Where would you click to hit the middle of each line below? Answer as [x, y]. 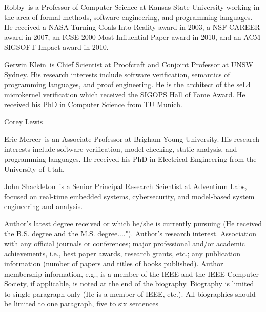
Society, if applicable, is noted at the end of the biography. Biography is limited [129, 284]
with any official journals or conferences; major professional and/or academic [125, 243]
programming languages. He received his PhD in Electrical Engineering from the [130, 159]
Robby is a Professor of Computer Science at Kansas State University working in [132, 7]
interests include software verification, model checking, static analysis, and [121, 149]
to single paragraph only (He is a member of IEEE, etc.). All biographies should [130, 293]
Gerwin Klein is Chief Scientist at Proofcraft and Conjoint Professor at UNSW [129, 64]
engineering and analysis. [44, 206]
